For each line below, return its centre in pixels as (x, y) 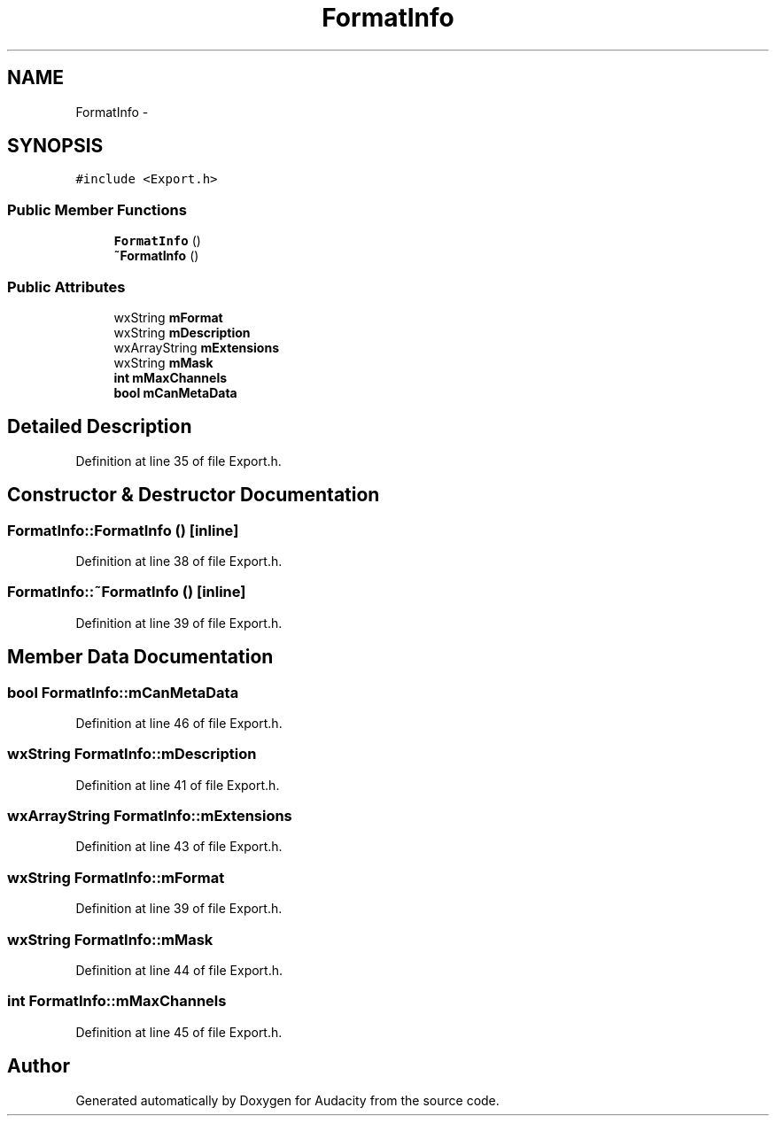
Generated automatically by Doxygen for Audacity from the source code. (287, 1100)
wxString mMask (163, 362)
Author (39, 1066)
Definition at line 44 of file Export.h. (179, 970)
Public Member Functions (97, 209)
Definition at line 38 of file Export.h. (179, 561)
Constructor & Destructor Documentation (194, 495)
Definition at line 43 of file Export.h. (179, 847)
